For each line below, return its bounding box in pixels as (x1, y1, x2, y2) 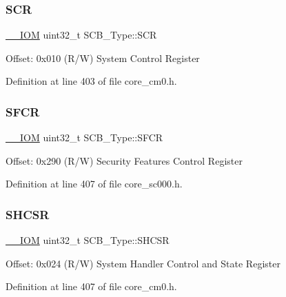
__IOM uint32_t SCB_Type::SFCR (6, 130, 163, 145)
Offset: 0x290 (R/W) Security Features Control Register (6, 153, 243, 167)
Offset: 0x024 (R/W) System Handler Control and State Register (6, 256, 280, 270)
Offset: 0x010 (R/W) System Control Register (6, 50, 200, 65)
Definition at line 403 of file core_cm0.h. (6, 74, 177, 88)
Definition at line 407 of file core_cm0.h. (6, 279, 177, 294)
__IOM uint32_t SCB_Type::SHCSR (6, 233, 170, 247)
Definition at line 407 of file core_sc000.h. (6, 176, 183, 191)
